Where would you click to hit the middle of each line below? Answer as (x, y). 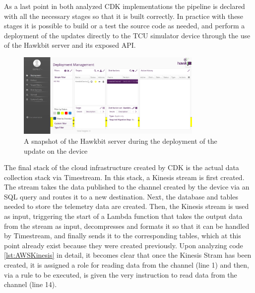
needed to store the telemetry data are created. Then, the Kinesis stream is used (127, 206)
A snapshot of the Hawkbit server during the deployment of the (121, 141)
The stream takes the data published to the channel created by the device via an (127, 187)
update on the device (56, 150)
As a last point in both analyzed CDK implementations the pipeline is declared (125, 6)
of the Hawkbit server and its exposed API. (70, 45)
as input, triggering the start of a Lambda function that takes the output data (123, 216)
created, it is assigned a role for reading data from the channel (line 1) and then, (127, 265)
